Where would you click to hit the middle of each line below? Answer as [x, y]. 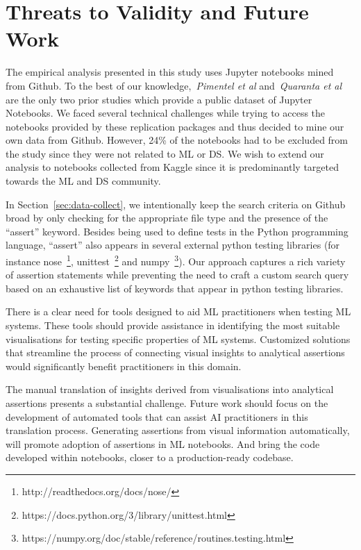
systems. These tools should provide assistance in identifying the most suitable [173, 325]
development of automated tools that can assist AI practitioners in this [157, 416]
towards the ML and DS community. [83, 181]
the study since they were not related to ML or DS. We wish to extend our [165, 153]
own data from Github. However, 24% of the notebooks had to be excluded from [177, 140]
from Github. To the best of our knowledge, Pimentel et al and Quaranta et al [174, 85]
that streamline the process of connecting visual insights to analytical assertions [175, 352]
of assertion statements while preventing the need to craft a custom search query [177, 275]
